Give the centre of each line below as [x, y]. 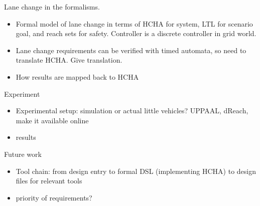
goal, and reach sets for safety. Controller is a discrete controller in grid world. [136, 33]
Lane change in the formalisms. [52, 7]
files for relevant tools [49, 181]
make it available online [52, 120]
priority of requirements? [54, 197]
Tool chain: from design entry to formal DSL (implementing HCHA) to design [136, 171]
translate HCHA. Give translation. [69, 60]
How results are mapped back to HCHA [77, 76]
